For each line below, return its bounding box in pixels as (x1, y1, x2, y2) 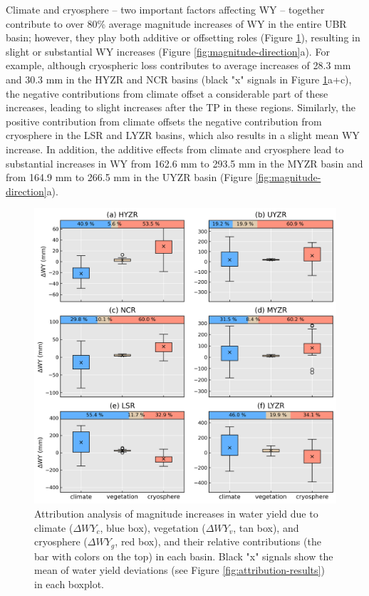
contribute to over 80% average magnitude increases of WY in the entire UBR (6, 16, 347, 31)
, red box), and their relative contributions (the (115, 534, 321, 549)
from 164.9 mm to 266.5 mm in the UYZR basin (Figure (6, 170, 252, 185)
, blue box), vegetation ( (100, 520, 206, 535)
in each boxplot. (34, 576, 105, 591)
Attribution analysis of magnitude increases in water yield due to (34, 505, 318, 520)
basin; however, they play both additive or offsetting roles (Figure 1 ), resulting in (6, 30, 360, 45)
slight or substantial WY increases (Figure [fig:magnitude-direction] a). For (6, 43, 330, 58)
